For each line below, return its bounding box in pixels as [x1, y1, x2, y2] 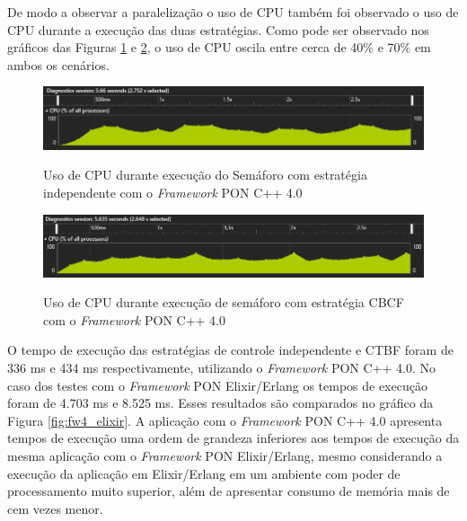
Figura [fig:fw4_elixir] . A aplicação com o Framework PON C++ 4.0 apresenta [7, 411, 443, 429]
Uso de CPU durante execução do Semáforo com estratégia [43, 165, 367, 184]
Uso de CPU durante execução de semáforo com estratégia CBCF [43, 293, 404, 312]
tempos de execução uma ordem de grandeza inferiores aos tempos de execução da [7, 428, 460, 447]
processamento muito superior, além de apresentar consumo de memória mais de [7, 481, 450, 500]
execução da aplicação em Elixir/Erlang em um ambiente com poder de [7, 464, 401, 482]
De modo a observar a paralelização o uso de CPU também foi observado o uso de [7, 3, 459, 21]
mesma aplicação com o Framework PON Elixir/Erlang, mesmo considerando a [7, 446, 443, 465]
